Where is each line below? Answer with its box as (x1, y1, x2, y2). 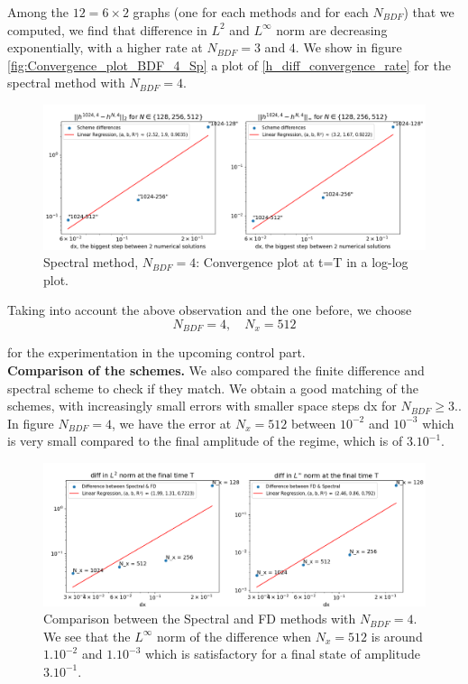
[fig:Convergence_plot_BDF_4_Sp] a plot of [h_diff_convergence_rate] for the (7, 55, 451, 74)
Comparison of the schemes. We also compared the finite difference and (7, 361, 425, 380)
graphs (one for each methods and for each (133, 3, 369, 21)
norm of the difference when (156, 626, 312, 645)
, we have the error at (112, 413, 232, 432)
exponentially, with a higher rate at (7, 38, 203, 57)
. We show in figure (295, 38, 402, 57)
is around (371, 626, 423, 645)
